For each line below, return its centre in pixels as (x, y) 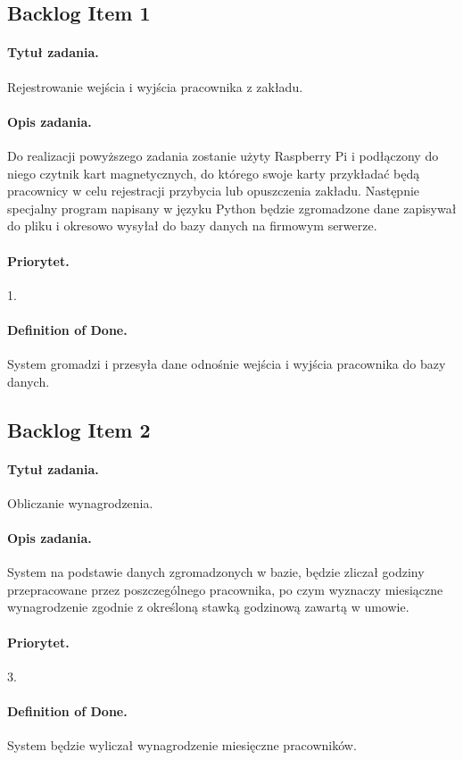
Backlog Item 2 (79, 429)
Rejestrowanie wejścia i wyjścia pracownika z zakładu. (155, 86)
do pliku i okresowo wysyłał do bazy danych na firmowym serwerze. (192, 225)
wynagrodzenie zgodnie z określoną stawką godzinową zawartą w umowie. (208, 607)
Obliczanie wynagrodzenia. (80, 502)
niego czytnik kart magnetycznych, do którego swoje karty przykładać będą (214, 173)
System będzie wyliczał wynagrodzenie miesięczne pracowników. (182, 745)
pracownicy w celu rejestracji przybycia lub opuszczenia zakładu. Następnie (214, 191)
